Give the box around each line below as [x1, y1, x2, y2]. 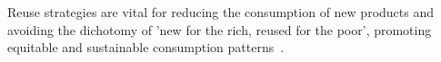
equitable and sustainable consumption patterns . [7, 38, 285, 57]
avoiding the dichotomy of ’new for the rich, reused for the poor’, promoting [7, 20, 432, 39]
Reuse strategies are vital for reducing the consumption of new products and [7, 3, 434, 21]
